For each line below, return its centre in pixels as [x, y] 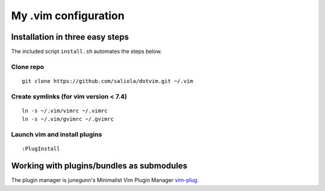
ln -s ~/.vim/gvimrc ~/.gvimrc [68, 119]
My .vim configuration [68, 16]
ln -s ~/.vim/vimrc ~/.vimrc [65, 111]
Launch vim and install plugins [57, 135]
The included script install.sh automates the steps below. [87, 52]
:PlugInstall [41, 149]
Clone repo [28, 67]
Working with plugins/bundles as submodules [99, 166]
